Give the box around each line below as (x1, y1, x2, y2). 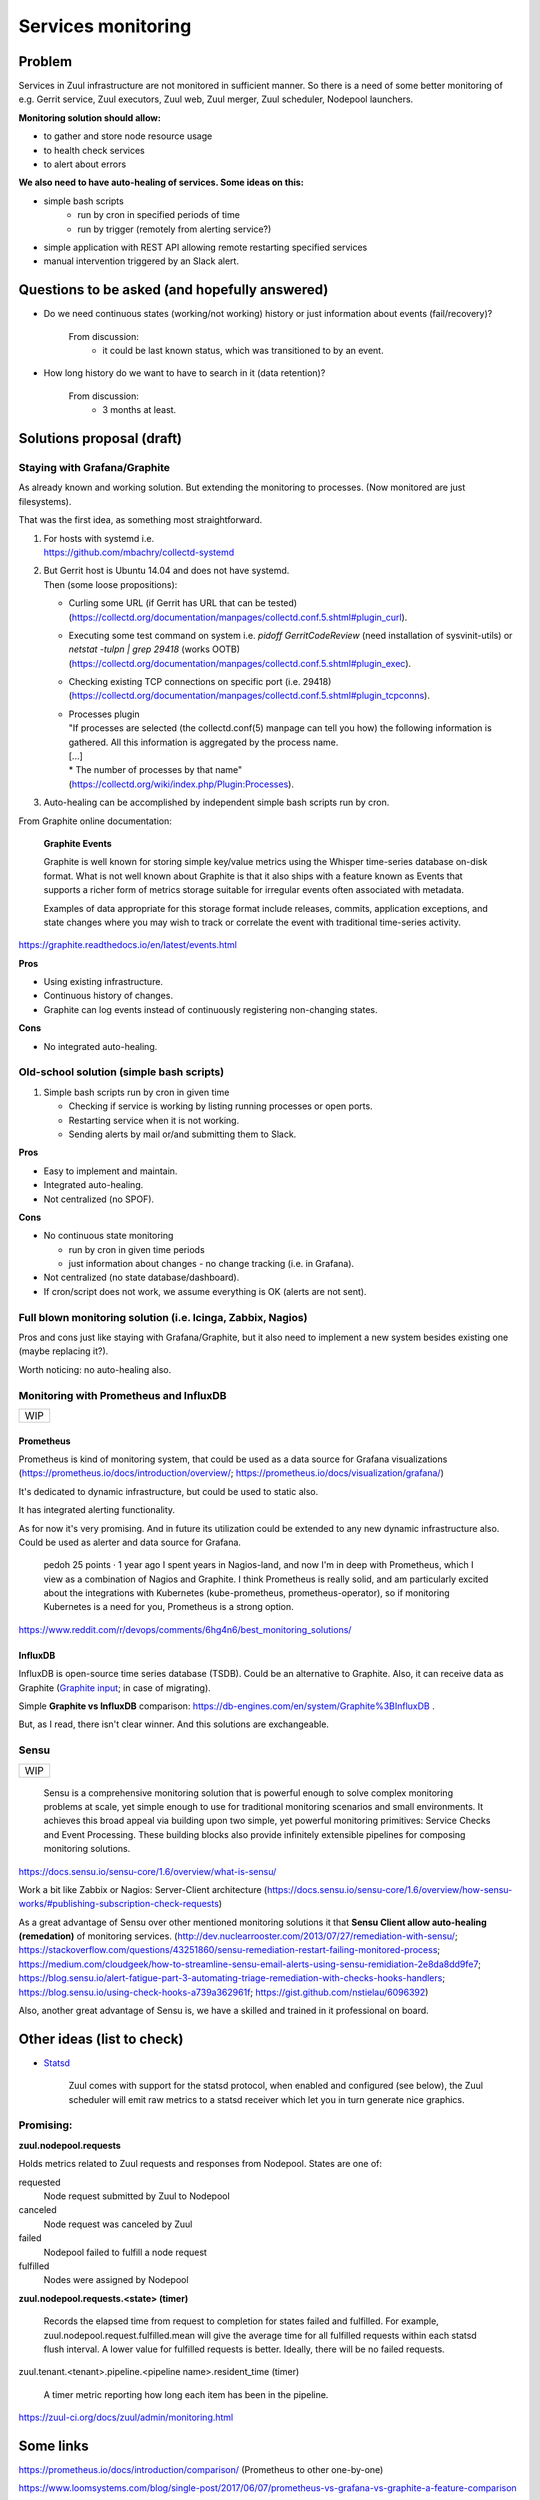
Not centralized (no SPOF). (43, 1193, 155, 1205)
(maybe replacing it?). (18, 1345, 109, 1357)
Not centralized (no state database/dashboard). (43, 1271, 240, 1284)
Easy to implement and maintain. (43, 1165, 178, 1177)
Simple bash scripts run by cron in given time (43, 1086, 230, 1098)
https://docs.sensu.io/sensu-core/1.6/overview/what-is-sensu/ (18, 1865, 277, 1877)
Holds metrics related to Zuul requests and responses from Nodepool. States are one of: (18, 2158, 382, 2170)
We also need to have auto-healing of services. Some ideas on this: (18, 176, 304, 189)
